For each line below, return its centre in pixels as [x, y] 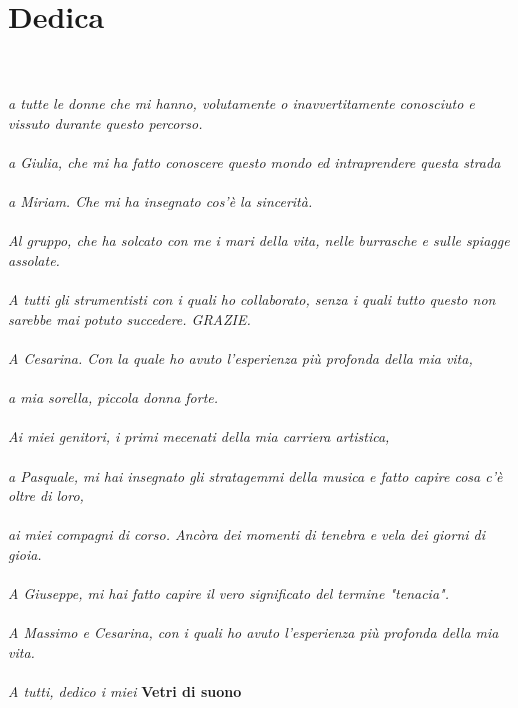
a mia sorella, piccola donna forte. [113, 397]
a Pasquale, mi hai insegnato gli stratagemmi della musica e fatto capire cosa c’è [255, 475]
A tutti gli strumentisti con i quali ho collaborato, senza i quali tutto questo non [252, 299]
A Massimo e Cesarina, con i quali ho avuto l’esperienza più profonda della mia [253, 632]
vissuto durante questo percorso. [105, 122]
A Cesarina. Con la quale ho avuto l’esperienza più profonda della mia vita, [240, 358]
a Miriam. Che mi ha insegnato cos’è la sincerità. [160, 201]
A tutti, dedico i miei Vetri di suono [125, 691]
